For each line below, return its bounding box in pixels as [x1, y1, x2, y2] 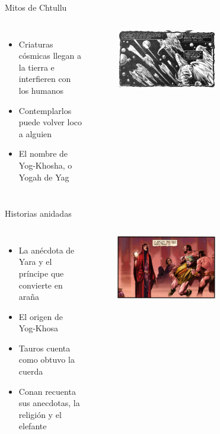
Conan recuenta [18, 385, 76, 397]
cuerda [18, 365, 43, 378]
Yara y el [18, 255, 52, 268]
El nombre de [18, 147, 68, 160]
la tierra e [18, 61, 55, 73]
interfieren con [18, 72, 71, 85]
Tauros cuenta [18, 341, 71, 354]
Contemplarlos [18, 104, 72, 116]
